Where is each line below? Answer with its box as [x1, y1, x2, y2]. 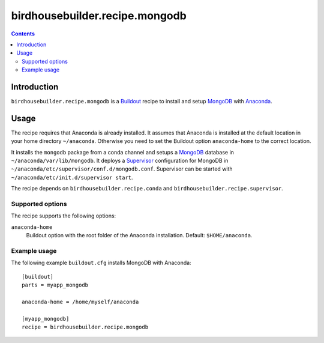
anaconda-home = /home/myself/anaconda [22, 298, 139, 305]
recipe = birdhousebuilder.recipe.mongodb [22, 324, 149, 330]
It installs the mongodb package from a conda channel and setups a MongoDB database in [11, 148, 234, 156]
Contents [11, 30, 35, 37]
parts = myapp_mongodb [22, 282, 89, 288]
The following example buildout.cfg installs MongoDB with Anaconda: [11, 259, 191, 267]
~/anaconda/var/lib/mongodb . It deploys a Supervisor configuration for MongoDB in [11, 157, 229, 165]
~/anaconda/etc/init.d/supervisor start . [11, 174, 133, 181]
